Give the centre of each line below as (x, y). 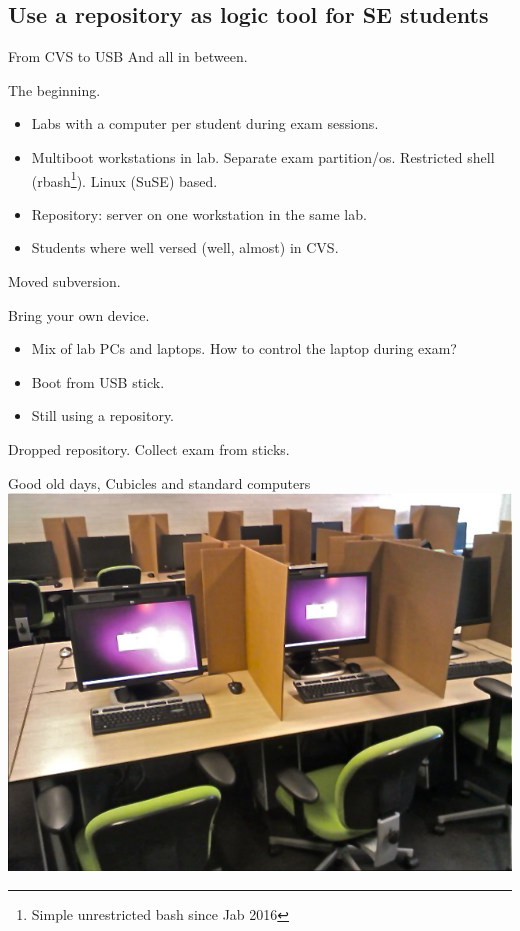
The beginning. (54, 89)
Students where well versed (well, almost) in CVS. (185, 247)
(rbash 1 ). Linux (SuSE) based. (124, 179)
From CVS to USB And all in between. (128, 56)
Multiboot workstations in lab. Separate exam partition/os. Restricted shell (263, 156)
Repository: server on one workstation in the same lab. (199, 213)
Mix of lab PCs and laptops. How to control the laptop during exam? (244, 348)
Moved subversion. (64, 281)
